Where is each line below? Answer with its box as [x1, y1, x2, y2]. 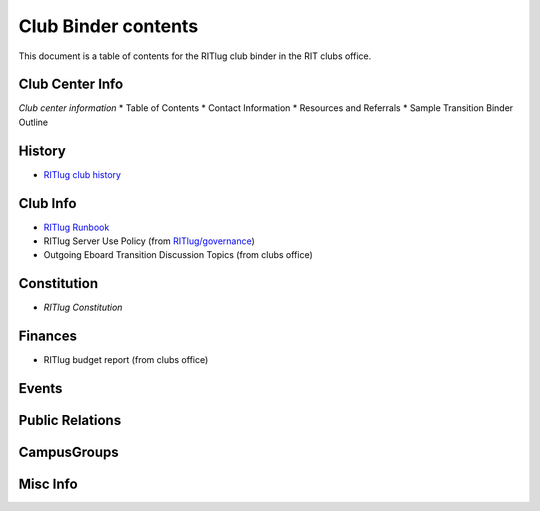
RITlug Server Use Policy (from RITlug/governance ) [43, 235, 255, 247]
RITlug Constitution [43, 301, 123, 314]
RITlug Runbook [43, 221, 110, 233]
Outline [18, 116, 49, 128]
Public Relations [18, 412, 122, 429]
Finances [18, 328, 77, 345]
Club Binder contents [18, 15, 199, 37]
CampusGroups [18, 444, 119, 461]
